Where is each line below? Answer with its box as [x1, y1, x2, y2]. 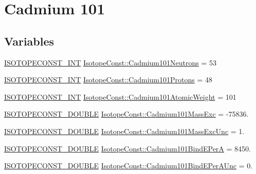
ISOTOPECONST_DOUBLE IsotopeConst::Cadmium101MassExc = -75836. [4, 108, 249, 119]
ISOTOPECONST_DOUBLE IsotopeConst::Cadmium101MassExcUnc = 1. [4, 125, 245, 136]
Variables [4, 33, 54, 49]
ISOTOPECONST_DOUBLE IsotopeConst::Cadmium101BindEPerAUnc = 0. [4, 160, 253, 171]
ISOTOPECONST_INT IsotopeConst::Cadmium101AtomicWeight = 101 [4, 91, 236, 102]
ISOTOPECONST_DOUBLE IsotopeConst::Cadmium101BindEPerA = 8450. [4, 143, 251, 154]
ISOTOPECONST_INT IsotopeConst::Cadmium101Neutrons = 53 [4, 57, 216, 68]
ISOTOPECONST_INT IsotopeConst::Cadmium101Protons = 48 [4, 74, 212, 85]
